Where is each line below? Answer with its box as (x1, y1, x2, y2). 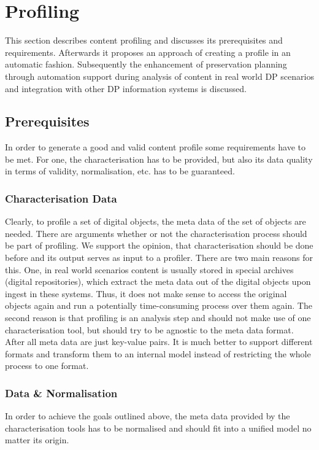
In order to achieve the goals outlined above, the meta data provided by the (5, 409, 290, 422)
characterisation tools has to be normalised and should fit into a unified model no (5, 421, 312, 434)
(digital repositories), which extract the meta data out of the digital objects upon (5, 275, 311, 288)
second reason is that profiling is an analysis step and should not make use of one (5, 311, 311, 324)
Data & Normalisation (5, 385, 118, 400)
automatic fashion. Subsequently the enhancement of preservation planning (5, 58, 287, 71)
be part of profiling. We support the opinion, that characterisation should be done (5, 239, 313, 252)
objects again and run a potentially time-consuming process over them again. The (5, 299, 312, 312)
